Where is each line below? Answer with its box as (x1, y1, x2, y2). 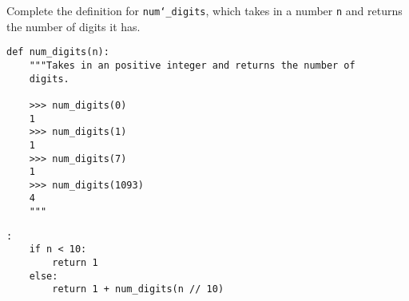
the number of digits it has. (6, 18, 141, 34)
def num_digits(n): (6, 46, 109, 58)
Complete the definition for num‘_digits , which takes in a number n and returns (6, 2, 403, 18)
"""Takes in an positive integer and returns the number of (29, 59, 355, 71)
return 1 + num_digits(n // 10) (52, 283, 224, 295)
